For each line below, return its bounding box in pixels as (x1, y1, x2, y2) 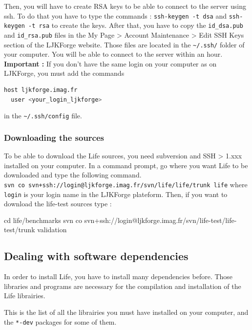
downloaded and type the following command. (4, 170, 142, 180)
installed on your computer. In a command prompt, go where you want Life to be (4, 160, 248, 170)
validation (37, 224, 67, 235)
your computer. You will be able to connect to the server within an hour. (4, 49, 223, 59)
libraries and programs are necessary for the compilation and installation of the (4, 281, 241, 291)
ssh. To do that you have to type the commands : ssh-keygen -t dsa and (4, 10, 227, 21)
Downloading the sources (4, 131, 105, 143)
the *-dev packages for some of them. (4, 316, 117, 327)
